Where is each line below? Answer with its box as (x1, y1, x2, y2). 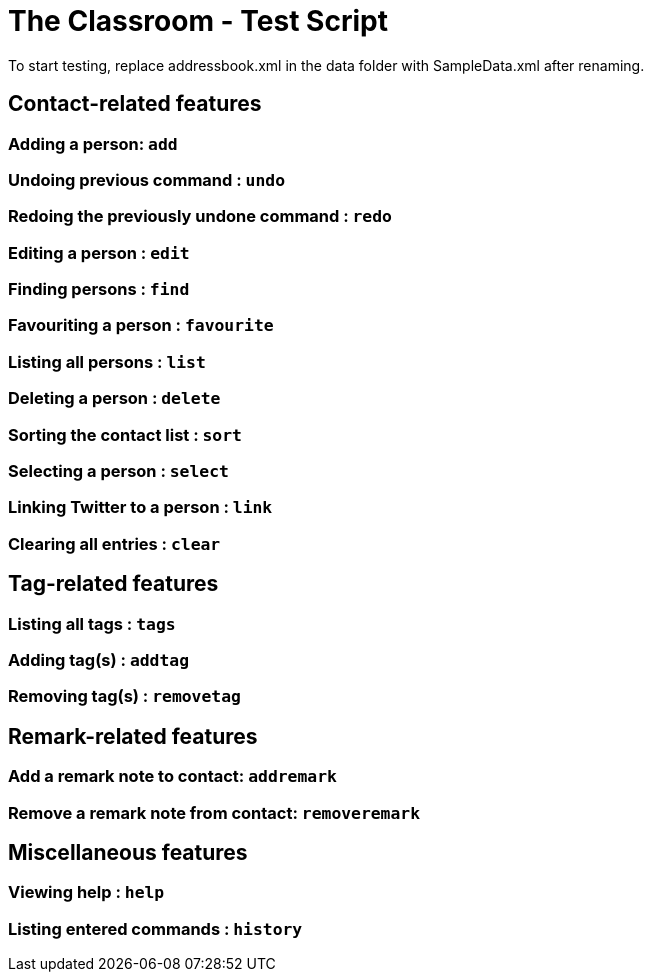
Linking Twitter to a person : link (8, 497, 273, 518)
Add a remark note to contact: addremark (8, 766, 337, 787)
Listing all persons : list (8, 351, 206, 372)
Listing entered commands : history (8, 918, 303, 939)
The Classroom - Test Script (8, 4, 388, 38)
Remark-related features (8, 723, 258, 749)
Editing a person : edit (8, 242, 190, 263)
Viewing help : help (8, 882, 165, 903)
